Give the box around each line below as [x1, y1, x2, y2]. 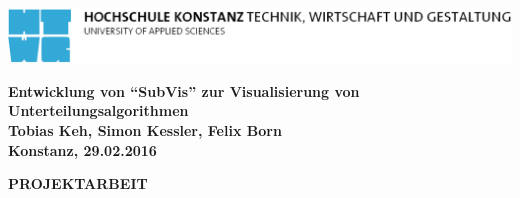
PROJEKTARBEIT [8, 173, 148, 194]
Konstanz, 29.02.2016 [8, 139, 157, 160]
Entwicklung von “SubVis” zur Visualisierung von [8, 80, 360, 101]
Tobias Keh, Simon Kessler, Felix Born [8, 119, 282, 140]
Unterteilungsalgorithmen [8, 100, 189, 121]
